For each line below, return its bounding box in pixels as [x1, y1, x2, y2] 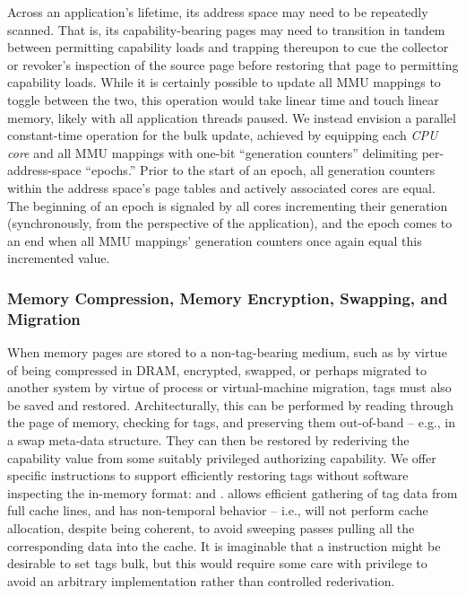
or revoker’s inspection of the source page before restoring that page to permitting [7, 55, 459, 74]
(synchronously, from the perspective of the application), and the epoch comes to [7, 214, 453, 232]
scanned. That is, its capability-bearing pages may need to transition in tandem [7, 20, 445, 39]
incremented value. [7, 249, 110, 267]
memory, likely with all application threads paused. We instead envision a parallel [7, 108, 456, 127]
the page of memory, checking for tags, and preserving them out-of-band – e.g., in [7, 413, 456, 432]
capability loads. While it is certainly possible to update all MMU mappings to [7, 73, 441, 92]
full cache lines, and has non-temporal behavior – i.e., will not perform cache [7, 501, 428, 520]
